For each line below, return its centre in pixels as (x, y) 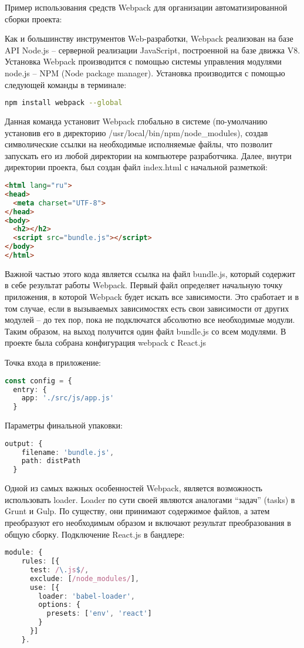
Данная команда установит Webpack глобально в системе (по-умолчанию (136, 121)
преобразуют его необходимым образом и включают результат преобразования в (148, 522)
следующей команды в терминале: (66, 84)
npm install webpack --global (64, 103)
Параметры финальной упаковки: (64, 425)
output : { (24, 443)
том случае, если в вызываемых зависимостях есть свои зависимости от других (147, 308)
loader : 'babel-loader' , (87, 596)
